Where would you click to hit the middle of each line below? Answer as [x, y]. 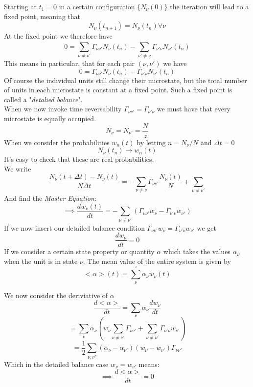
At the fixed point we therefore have [58, 36]
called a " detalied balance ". [43, 99]
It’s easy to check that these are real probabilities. [79, 159]
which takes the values [197, 251]
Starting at [20, 6]
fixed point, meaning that [42, 16]
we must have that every [194, 109]
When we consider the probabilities [57, 142]
